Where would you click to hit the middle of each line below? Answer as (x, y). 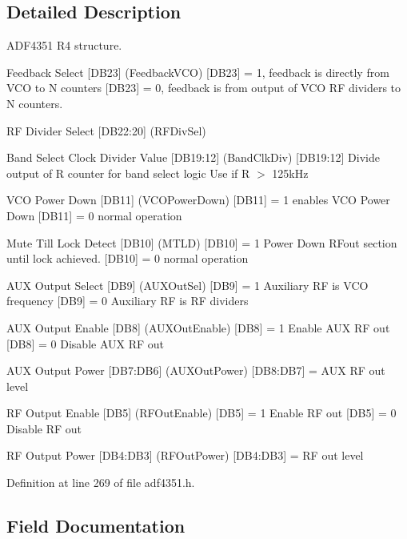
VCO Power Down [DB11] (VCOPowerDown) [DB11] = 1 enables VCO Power (198, 200)
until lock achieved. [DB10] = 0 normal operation (128, 258)
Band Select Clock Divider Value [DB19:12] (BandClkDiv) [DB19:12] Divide (193, 157)
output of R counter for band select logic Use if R (128, 173)
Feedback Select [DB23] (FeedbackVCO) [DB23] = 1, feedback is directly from (198, 72)
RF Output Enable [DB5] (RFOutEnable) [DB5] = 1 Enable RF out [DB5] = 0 (202, 413)
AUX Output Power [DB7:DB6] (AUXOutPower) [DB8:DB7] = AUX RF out (196, 370)
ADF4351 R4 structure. (64, 45)
